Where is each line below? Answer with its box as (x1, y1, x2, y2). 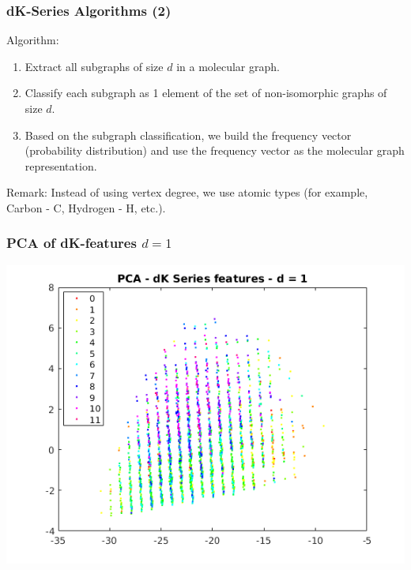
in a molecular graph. (176, 58, 280, 74)
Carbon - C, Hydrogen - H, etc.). (6, 199, 166, 216)
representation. (25, 157, 97, 174)
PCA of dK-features (6, 233, 137, 253)
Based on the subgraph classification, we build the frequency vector (25, 126, 352, 143)
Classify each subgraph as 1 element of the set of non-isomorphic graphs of (25, 84, 387, 101)
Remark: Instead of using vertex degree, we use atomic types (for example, (6, 184, 368, 201)
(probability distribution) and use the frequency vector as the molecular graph (25, 142, 405, 159)
